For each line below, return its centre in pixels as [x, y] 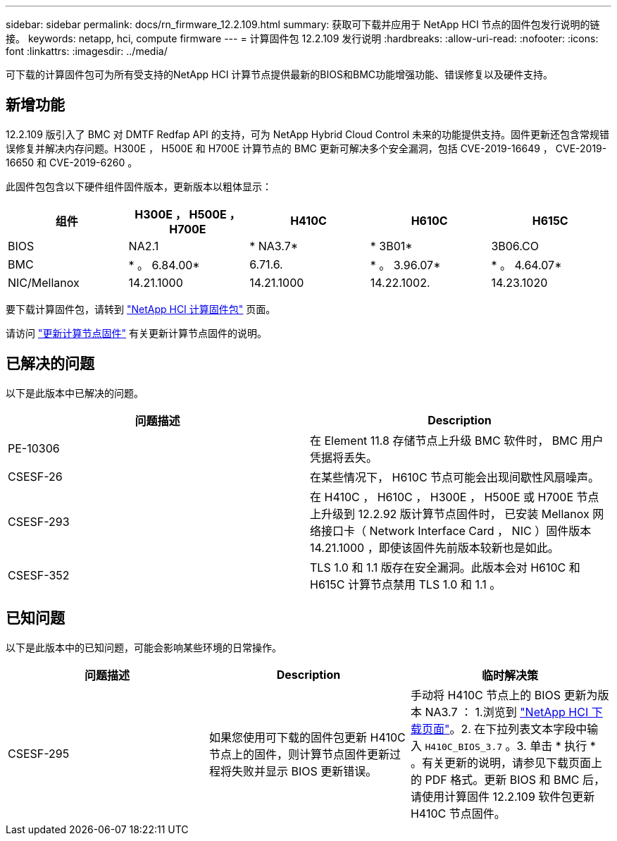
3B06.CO [515, 246]
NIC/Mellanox [44, 282]
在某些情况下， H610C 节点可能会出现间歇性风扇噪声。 [455, 477]
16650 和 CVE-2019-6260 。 [72, 162]
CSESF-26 [35, 476]
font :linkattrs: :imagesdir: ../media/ [87, 51]
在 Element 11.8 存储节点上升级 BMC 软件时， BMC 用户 [457, 440]
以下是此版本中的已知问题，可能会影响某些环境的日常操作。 [144, 647]
